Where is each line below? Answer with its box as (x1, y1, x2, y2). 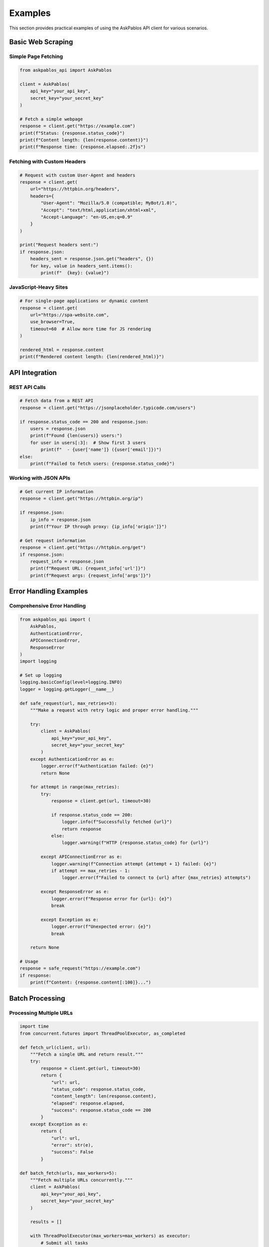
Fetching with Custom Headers (9, 158, 86, 165)
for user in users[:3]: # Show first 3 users (30, 439, 146, 445)
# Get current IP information (19, 489, 94, 495)
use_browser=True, (30, 319, 75, 325)
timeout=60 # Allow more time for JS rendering (30, 326, 151, 332)
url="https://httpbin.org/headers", (30, 186, 120, 192)
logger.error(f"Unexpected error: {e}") (51, 924, 151, 930)
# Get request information (19, 538, 86, 543)
